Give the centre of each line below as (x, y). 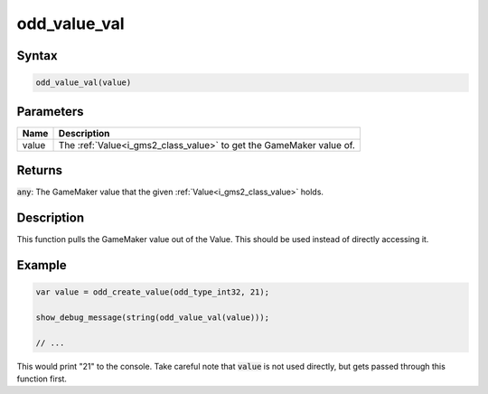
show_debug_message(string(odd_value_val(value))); (153, 317)
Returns (40, 170)
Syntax (37, 56)
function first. (42, 379)
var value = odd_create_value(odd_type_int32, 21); (153, 292)
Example (42, 265)
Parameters (50, 112)
